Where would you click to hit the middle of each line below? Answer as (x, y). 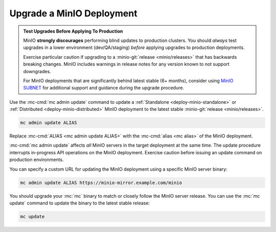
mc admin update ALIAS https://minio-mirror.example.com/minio (101, 182)
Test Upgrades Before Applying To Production (73, 31)
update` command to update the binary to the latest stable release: (80, 203)
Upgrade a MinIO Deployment (73, 13)
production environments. (37, 160)
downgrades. (37, 71)
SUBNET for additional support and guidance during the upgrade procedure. (103, 88)
